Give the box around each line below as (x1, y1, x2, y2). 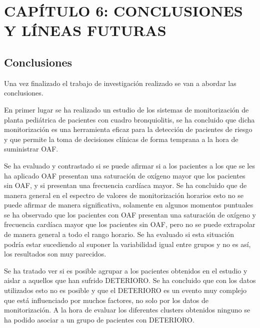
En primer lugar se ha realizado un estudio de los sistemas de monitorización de (4, 104, 249, 114)
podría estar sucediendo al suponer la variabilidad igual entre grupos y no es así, (4, 238, 251, 249)
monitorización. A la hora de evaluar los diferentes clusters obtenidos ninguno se (4, 304, 250, 315)
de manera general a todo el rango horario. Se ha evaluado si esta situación (4, 229, 234, 239)
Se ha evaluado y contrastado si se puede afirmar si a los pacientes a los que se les (4, 160, 255, 170)
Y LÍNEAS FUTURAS (4, 20, 166, 40)
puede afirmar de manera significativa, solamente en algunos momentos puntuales (4, 199, 253, 210)
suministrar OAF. (4, 143, 58, 154)
